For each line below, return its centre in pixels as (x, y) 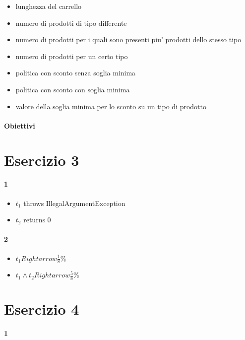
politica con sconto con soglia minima (73, 89)
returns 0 (37, 220)
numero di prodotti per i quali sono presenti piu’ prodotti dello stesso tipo (128, 39)
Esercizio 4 (42, 309)
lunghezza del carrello (49, 6)
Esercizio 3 (42, 160)
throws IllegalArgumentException (74, 203)
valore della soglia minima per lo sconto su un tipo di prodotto (111, 106)
